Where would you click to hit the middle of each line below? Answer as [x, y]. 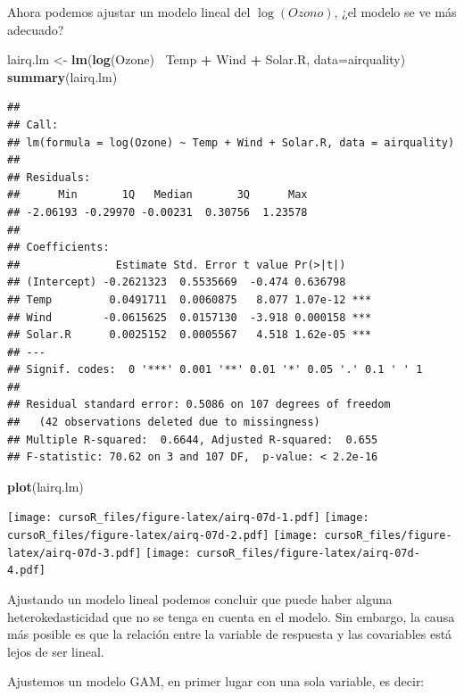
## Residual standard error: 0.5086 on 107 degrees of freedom [199, 405]
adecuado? [36, 29]
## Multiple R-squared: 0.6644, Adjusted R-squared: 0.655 [193, 439]
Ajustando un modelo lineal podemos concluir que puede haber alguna [200, 599]
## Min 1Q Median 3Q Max [157, 195]
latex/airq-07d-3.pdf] [75, 553]
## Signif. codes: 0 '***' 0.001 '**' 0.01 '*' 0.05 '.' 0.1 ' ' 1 [215, 370]
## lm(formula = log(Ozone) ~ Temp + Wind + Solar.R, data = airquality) [231, 142]
